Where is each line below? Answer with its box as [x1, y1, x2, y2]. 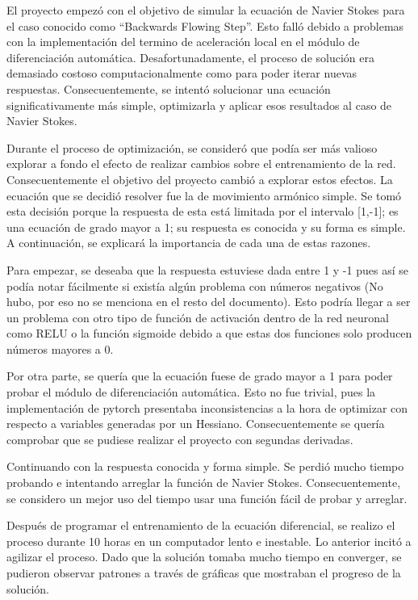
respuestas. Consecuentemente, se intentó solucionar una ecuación [6, 80, 331, 97]
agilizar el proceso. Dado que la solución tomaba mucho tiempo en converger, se [6, 548, 402, 565]
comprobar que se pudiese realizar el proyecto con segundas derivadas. [6, 430, 353, 447]
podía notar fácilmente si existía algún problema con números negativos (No [6, 277, 383, 294]
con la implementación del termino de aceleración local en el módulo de [6, 33, 360, 50]
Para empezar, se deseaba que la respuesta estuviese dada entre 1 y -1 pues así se [6, 261, 408, 278]
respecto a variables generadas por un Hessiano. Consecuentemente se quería [6, 415, 385, 432]
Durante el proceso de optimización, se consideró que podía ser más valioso [6, 139, 378, 156]
